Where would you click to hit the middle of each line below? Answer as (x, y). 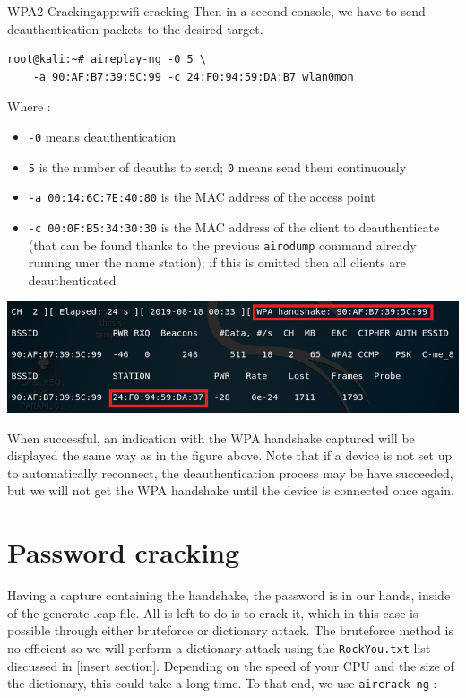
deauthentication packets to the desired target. (135, 28)
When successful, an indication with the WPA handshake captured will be (211, 437)
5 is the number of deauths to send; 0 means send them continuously (217, 166)
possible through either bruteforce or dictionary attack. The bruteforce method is (230, 630)
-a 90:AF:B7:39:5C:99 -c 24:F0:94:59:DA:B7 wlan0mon (193, 77)
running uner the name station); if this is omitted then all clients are (217, 262)
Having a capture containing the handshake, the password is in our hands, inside (229, 595)
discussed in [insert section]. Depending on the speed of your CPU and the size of (231, 665)
